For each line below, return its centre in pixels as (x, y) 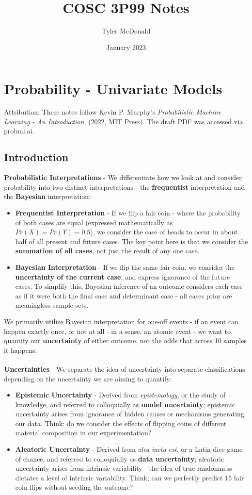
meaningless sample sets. (52, 305)
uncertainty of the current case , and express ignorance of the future (123, 276)
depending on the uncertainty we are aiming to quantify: (88, 378)
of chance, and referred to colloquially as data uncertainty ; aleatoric (120, 458)
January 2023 (126, 47)
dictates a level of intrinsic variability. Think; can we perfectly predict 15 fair (130, 477)
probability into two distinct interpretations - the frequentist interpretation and (125, 187)
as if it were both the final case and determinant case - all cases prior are (124, 295)
